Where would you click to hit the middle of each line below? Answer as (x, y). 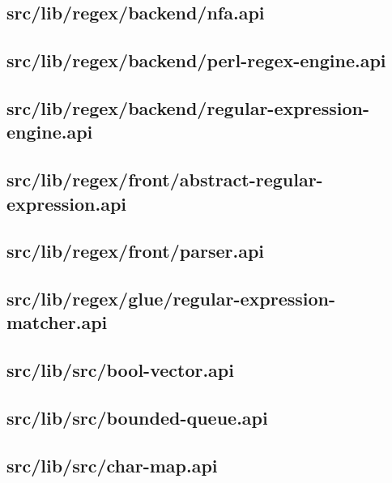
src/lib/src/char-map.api (112, 465)
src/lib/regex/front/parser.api (136, 251)
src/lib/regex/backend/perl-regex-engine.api (196, 60)
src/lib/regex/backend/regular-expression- (188, 107)
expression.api (67, 203)
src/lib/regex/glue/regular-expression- (171, 299)
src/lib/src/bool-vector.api (120, 370)
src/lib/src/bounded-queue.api (137, 418)
